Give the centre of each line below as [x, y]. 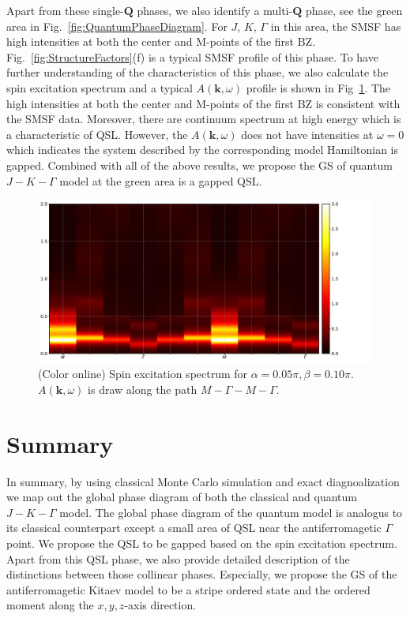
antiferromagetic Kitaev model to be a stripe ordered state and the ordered [188, 589]
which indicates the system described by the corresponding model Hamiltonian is [203, 150]
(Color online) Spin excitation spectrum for [143, 374]
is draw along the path [143, 389]
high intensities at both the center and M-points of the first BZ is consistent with [203, 103]
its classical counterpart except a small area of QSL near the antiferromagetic [194, 528]
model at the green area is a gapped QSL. [161, 180]
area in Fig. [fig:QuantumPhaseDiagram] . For [117, 26]
